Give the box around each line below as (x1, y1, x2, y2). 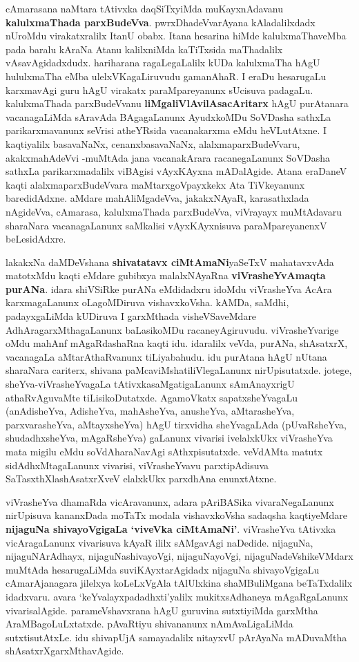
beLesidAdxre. (6, 231, 66, 246)
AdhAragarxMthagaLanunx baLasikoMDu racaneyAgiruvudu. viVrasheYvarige (6, 322, 339, 337)
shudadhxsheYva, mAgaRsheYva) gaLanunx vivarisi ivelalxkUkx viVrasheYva (6, 431, 333, 445)
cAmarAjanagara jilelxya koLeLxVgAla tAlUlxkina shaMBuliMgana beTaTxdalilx (6, 576, 353, 590)
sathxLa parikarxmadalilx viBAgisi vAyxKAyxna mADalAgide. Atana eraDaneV (6, 164, 347, 178)
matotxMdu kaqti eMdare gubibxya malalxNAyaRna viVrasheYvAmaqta (6, 268, 326, 283)
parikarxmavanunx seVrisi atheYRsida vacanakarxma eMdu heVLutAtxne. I (6, 123, 327, 138)
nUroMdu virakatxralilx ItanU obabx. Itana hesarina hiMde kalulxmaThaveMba (6, 28, 347, 43)
